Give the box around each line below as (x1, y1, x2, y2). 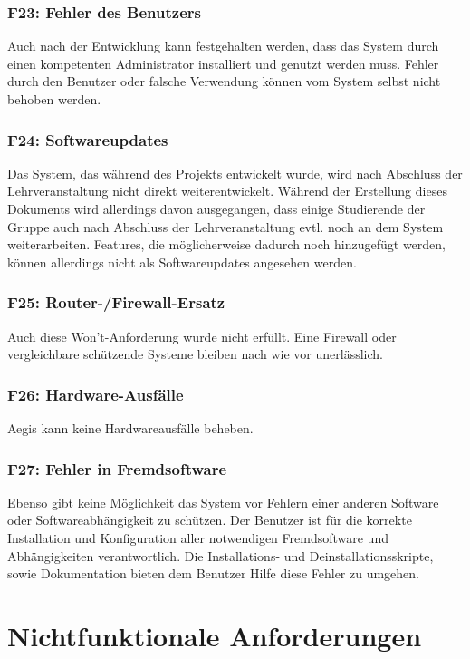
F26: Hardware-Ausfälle (7, 383, 184, 405)
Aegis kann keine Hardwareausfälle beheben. (7, 419, 254, 437)
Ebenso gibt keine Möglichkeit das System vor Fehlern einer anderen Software (7, 492, 439, 511)
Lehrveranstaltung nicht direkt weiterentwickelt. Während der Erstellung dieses (7, 181, 447, 200)
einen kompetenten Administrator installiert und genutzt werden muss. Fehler (7, 53, 439, 73)
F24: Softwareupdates (7, 128, 168, 150)
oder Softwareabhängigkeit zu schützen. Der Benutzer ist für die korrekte (7, 510, 412, 529)
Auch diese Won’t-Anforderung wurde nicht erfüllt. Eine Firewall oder (7, 326, 397, 345)
